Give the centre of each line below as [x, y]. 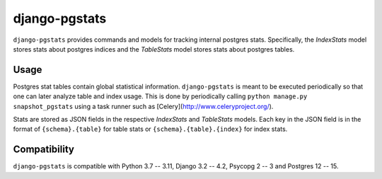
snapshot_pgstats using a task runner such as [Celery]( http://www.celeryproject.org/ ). [143, 106]
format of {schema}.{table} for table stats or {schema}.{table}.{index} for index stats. [150, 129]
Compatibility [44, 150]
